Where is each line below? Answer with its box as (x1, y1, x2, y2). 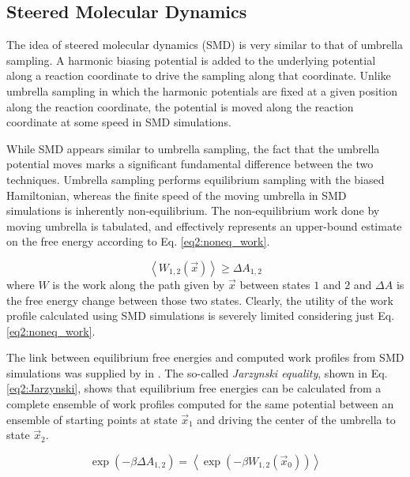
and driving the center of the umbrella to (197, 411, 396, 427)
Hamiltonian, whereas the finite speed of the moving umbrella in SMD (6, 186, 347, 203)
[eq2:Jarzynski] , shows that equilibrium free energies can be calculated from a (6, 380, 382, 396)
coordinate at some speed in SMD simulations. (6, 114, 231, 130)
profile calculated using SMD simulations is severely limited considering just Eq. (6, 307, 395, 324)
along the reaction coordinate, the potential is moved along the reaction (6, 98, 354, 115)
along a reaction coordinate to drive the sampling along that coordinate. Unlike (6, 67, 391, 84)
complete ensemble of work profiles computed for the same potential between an (6, 396, 394, 412)
